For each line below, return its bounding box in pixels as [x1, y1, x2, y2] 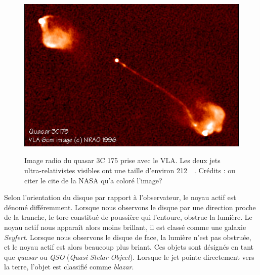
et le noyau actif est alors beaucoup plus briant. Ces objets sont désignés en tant [4, 242, 253, 252]
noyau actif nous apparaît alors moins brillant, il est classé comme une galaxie [4, 222, 246, 232]
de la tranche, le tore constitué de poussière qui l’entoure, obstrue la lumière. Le [4, 212, 252, 222]
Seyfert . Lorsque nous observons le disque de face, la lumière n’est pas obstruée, [4, 231, 251, 242]
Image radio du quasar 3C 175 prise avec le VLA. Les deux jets [24, 155, 221, 166]
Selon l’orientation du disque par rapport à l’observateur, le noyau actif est [4, 192, 236, 203]
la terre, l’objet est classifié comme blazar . [4, 261, 134, 272]
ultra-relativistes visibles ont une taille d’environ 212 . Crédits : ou [24, 165, 236, 176]
